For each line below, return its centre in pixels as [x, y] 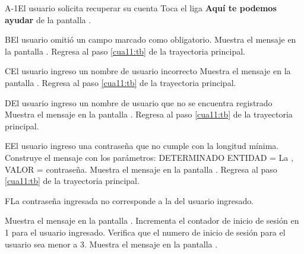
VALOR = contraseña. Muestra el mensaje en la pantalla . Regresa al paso [141, 169]
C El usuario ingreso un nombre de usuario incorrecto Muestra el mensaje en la [148, 71]
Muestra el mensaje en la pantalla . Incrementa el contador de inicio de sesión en [152, 220]
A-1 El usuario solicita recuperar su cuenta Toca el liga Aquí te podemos [141, 8]
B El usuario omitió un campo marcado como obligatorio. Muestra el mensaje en [151, 39]
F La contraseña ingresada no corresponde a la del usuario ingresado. [129, 200]
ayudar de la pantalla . [48, 19]
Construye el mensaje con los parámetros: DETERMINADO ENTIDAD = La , [149, 157]
